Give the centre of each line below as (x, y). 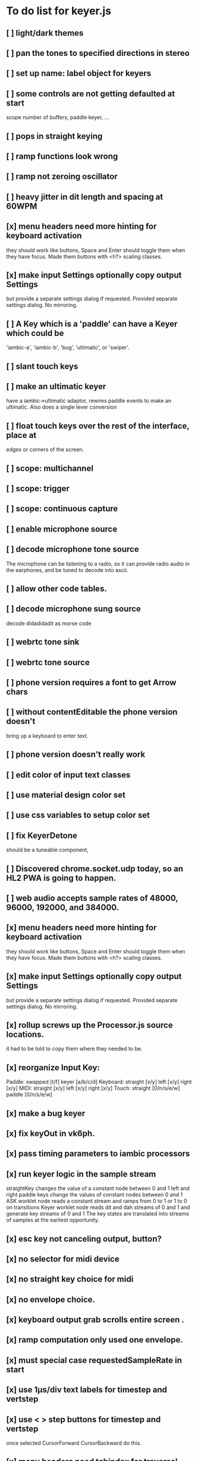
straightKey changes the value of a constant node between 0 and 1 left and (98, 1188)
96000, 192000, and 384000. (63, 907)
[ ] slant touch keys (42, 366)
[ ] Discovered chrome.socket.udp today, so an (95, 868)
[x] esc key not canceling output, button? (84, 1238)
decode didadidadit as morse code (49, 623)
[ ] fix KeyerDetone (42, 835)
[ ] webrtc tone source (48, 662)
